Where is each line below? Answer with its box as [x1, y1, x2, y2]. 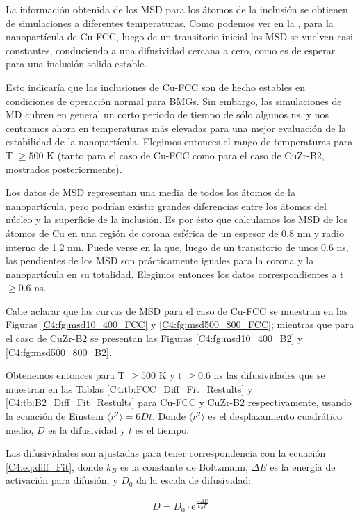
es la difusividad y [48, 422, 126, 437]
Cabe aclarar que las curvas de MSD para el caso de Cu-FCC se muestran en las [6, 303, 348, 318]
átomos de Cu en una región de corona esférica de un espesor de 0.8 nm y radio [6, 225, 344, 240]
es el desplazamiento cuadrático [208, 409, 342, 423]
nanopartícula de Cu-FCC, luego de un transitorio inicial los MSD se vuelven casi [6, 29, 353, 44]
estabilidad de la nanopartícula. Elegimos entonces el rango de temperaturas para [6, 134, 353, 149]
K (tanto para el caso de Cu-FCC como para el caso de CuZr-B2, [47, 147, 325, 162]
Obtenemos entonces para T [6, 368, 125, 382]
